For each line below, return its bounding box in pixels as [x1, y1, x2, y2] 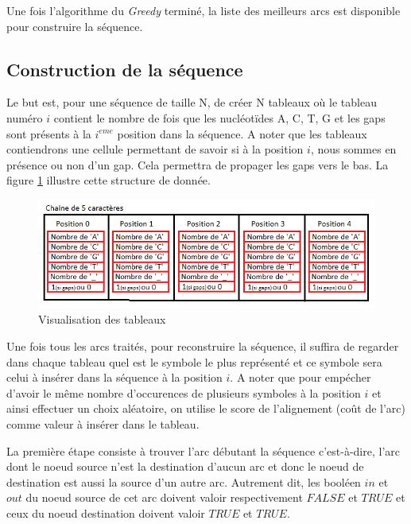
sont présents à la [6, 125, 91, 142]
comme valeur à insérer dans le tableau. [6, 416, 200, 433]
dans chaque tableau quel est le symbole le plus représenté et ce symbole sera [6, 353, 382, 370]
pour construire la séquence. [6, 17, 143, 34]
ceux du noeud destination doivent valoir [6, 505, 205, 522]
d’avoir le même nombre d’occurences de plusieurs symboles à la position [6, 384, 361, 401]
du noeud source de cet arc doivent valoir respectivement [25, 489, 303, 506]
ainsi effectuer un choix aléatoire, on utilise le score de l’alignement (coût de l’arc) [6, 400, 406, 417]
